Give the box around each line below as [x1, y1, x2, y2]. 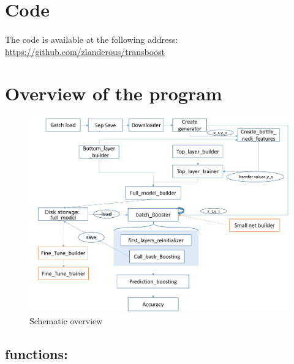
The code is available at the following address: [5, 32, 178, 45]
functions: [5, 344, 68, 363]
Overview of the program [5, 81, 222, 106]
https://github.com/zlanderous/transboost [5, 45, 165, 58]
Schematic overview [29, 314, 103, 327]
